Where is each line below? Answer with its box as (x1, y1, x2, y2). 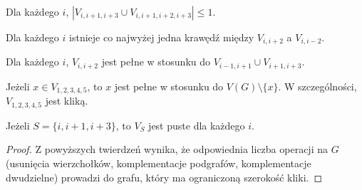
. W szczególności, (278, 78, 357, 93)
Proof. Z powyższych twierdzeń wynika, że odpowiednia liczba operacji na (6, 142, 328, 157)
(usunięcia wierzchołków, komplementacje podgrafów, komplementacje (6, 156, 311, 170)
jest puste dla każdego (148, 117, 245, 132)
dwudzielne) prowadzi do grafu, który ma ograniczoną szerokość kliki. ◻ (6, 169, 323, 184)
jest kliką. (45, 93, 88, 108)
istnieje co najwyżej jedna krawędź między (69, 30, 254, 44)
